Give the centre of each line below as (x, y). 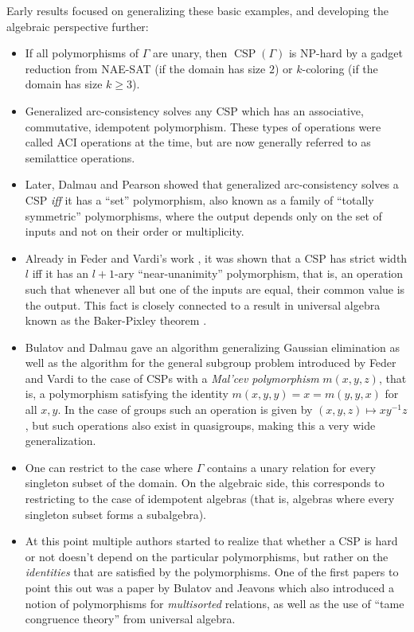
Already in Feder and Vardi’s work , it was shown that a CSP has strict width (216, 257)
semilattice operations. (80, 157)
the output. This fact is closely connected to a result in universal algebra (203, 304)
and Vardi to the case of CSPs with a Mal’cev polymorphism (172, 378)
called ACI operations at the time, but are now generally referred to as (198, 142)
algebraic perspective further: (78, 26)
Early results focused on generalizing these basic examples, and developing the (197, 10)
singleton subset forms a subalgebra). (115, 514)
